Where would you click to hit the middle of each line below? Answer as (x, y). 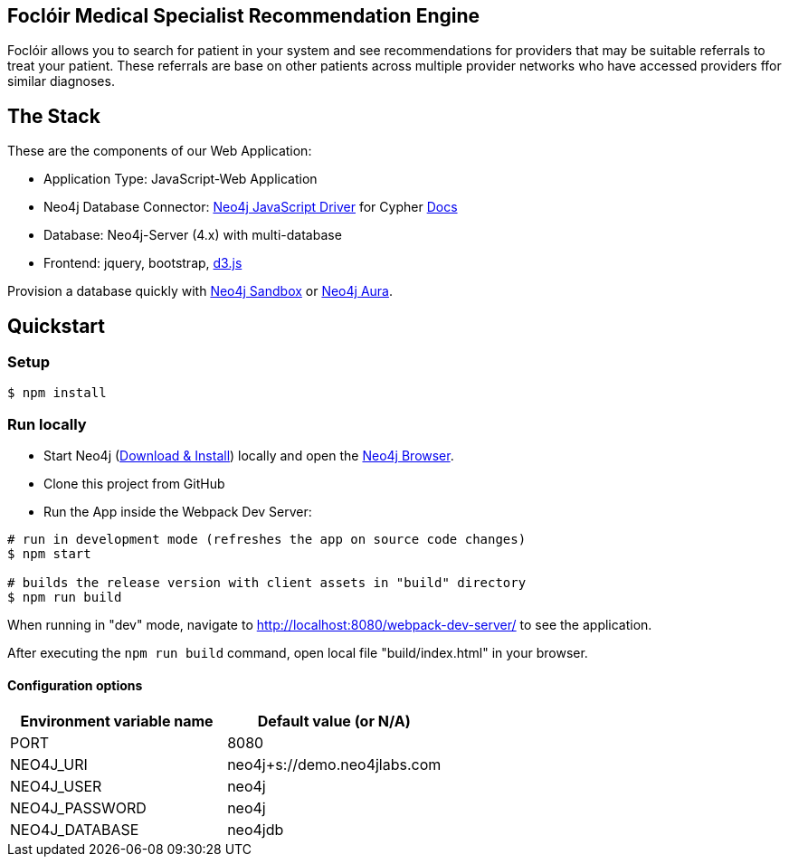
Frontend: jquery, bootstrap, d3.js (143, 263)
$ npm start (49, 554)
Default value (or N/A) (334, 722)
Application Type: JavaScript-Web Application (181, 179)
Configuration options (75, 685)
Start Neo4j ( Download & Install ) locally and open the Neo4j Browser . (249, 456)
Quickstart (57, 326)
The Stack (54, 116)
